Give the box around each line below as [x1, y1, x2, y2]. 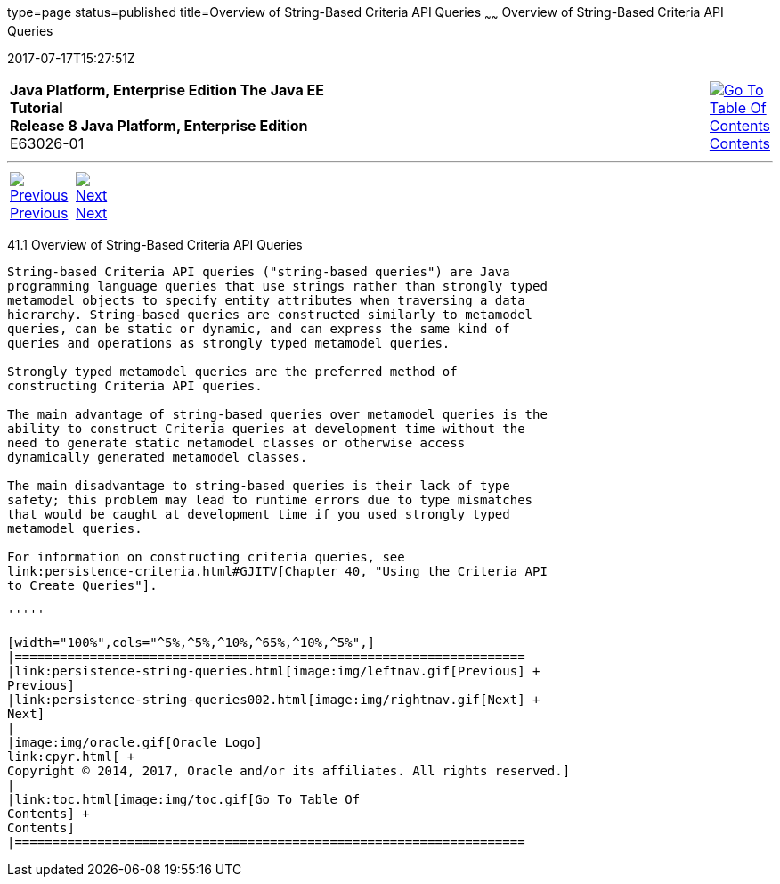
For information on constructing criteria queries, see [7, 549, 405, 564]
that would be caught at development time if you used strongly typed [7, 506, 510, 521]
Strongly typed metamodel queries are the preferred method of [7, 364, 458, 379]
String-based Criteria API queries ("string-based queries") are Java [7, 264, 510, 279]
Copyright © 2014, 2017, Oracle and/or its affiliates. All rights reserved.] [7, 763, 571, 778]
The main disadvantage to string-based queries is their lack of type [7, 478, 510, 493]
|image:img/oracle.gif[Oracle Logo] [7, 734, 263, 749]
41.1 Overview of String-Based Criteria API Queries [7, 236, 303, 252]
